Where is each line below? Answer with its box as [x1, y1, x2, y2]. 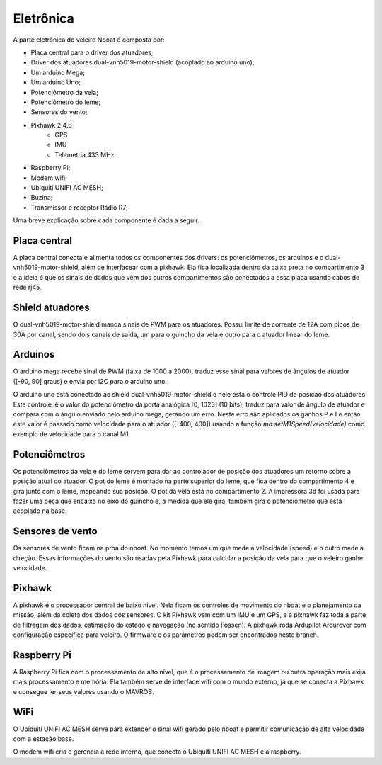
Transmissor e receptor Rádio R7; [30, 203, 128, 212]
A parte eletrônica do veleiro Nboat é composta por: [13, 35, 166, 44]
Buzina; [30, 193, 53, 202]
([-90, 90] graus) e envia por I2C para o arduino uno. [13, 377, 168, 385]
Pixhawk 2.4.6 [30, 120, 72, 129]
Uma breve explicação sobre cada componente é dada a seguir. [13, 216, 199, 225]
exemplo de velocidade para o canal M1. [13, 429, 131, 438]
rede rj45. [13, 283, 42, 292]
